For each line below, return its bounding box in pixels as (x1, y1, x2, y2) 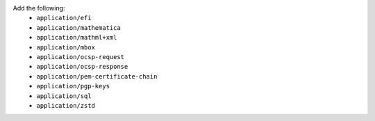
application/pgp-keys (36, 82, 110, 90)
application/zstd (36, 102, 95, 109)
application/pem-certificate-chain (36, 72, 158, 80)
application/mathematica (36, 24, 121, 31)
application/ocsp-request (36, 53, 125, 60)
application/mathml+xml (36, 33, 117, 42)
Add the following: (12, 4, 65, 12)
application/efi (36, 14, 92, 22)
